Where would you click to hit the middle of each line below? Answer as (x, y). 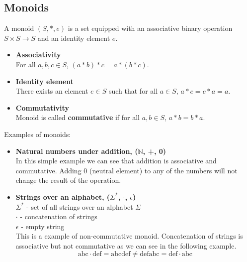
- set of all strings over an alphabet (80, 206)
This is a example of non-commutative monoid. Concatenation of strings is (129, 236)
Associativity (38, 55)
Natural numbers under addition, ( (77, 151)
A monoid (19, 28)
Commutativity (42, 107)
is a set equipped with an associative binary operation (150, 28)
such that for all (133, 91)
